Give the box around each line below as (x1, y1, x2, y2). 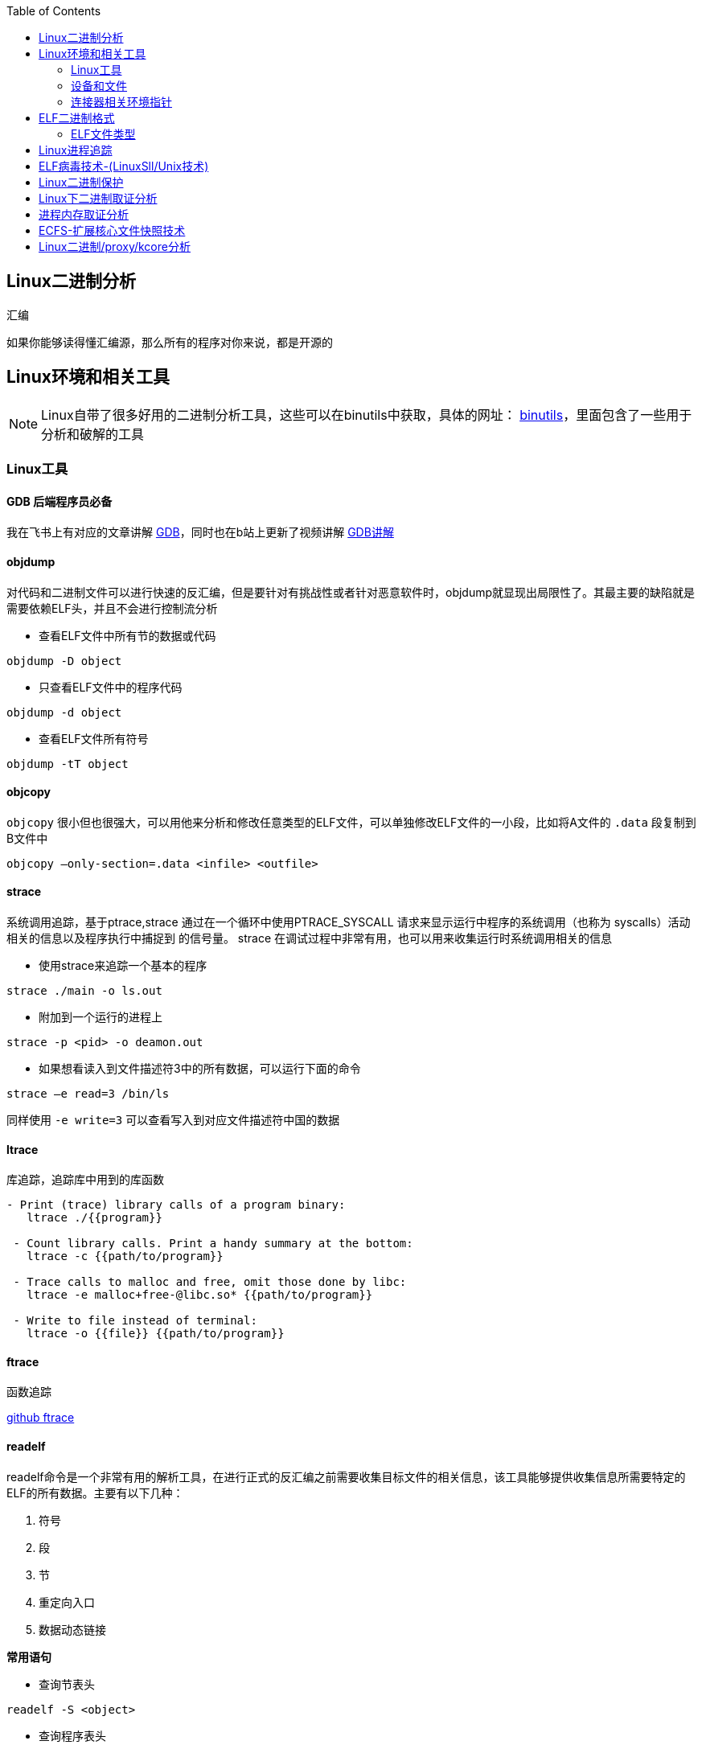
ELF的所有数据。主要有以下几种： (6, 1485, 184, 1500)
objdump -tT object (6, 757, 129, 770)
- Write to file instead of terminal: (13, 1314, 257, 1328)
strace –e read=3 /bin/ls (6, 1086, 170, 1100)
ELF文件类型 (71, 127, 136, 141)
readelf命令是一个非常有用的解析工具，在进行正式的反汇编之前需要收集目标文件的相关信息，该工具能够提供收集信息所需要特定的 (6, 1469, 686, 1484)
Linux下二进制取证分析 (39, 191, 158, 205)
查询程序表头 (39, 1728, 106, 1743)
